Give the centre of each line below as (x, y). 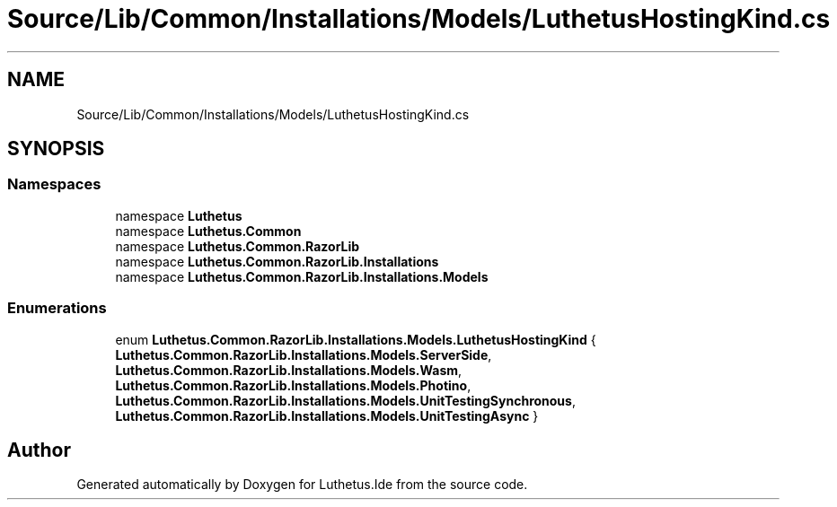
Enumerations (57, 308)
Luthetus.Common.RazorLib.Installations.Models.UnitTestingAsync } (327, 415)
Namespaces (54, 184)
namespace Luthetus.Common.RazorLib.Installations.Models (302, 276)
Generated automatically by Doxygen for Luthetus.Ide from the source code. (302, 485)
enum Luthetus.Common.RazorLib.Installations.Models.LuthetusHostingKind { (356, 339)
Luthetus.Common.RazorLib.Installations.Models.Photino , (293, 385)
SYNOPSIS (56, 149)
